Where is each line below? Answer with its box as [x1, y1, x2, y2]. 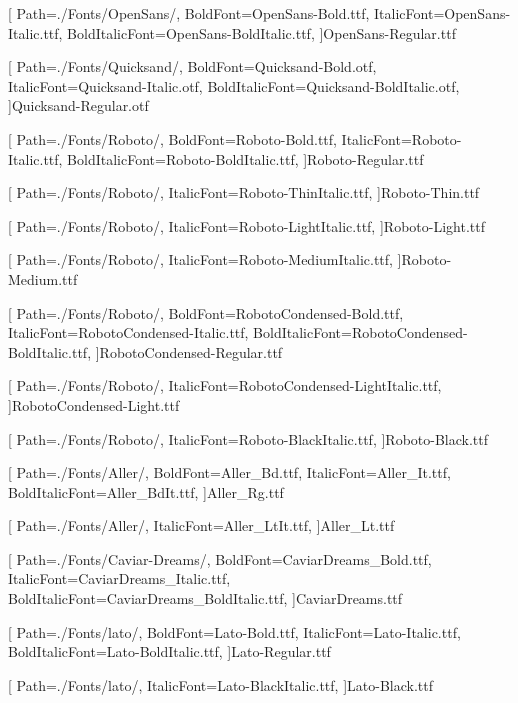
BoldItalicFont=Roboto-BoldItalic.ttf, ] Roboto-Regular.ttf [67, 148, 424, 169]
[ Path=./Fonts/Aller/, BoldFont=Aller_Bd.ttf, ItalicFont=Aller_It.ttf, [8, 462, 451, 483]
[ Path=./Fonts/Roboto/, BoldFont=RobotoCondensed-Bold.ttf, [8, 302, 404, 323]
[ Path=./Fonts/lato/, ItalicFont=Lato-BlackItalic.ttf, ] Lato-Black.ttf [8, 674, 433, 695]
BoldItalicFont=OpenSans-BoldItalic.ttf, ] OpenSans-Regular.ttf [67, 22, 456, 43]
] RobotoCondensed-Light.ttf [8, 394, 180, 415]
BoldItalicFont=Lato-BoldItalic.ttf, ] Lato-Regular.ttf [8, 641, 331, 662]
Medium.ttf [8, 268, 78, 289]
